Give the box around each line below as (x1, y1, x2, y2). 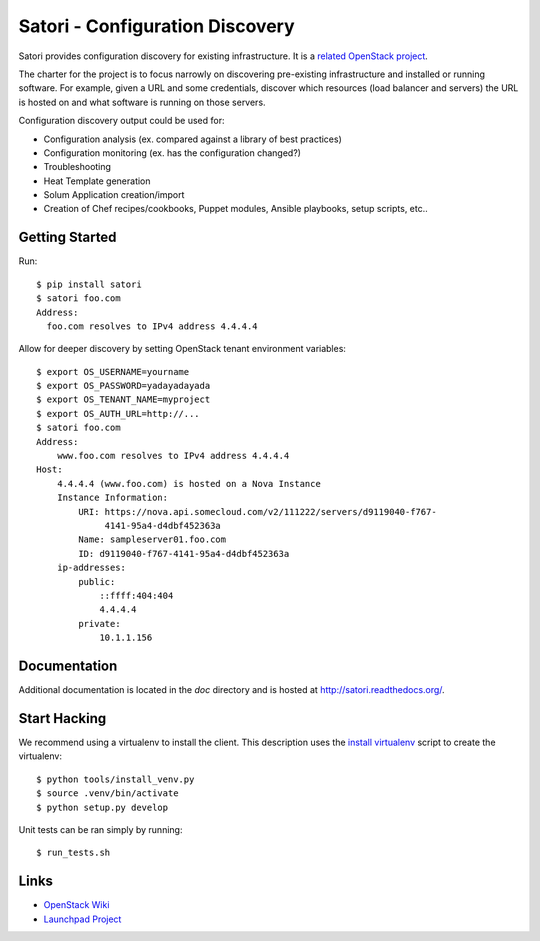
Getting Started (18, 229, 117, 246)
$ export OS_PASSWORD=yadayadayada (36, 380, 211, 392)
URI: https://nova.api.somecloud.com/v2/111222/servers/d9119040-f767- (78, 506, 437, 517)
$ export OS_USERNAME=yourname (36, 366, 190, 377)
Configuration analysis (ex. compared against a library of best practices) (43, 133, 342, 145)
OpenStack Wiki (43, 899, 110, 911)
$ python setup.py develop (36, 801, 169, 813)
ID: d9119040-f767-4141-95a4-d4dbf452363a (78, 548, 290, 559)
